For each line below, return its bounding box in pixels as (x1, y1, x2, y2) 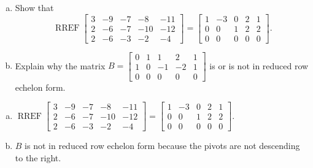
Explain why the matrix (15, 59, 106, 72)
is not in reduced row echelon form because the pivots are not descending (25, 139, 300, 152)
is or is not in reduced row (209, 59, 309, 72)
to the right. (15, 151, 61, 164)
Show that (15, 1, 54, 13)
